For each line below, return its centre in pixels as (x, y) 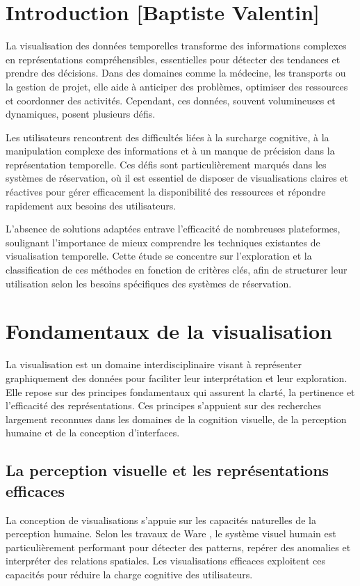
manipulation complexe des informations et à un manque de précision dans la (170, 151)
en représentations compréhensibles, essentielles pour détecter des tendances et (173, 59)
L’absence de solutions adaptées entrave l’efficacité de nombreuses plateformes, (173, 229)
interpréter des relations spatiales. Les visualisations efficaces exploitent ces (165, 561)
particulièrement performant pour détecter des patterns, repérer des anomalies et (178, 547)
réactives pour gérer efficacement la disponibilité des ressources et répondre (166, 192)
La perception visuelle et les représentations (167, 470)
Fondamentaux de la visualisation (169, 331)
